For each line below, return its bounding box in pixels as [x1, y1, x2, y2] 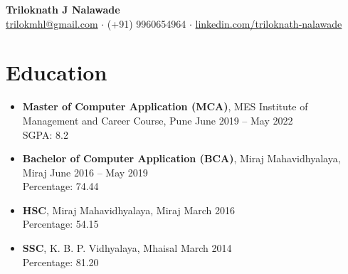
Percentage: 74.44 [22, 179, 99, 194]
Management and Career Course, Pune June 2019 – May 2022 [22, 112, 293, 127]
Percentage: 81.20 [22, 254, 99, 269]
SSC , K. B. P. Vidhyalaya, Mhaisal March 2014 [22, 241, 232, 255]
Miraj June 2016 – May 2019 [22, 164, 148, 179]
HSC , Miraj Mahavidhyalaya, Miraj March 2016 [22, 202, 235, 217]
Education [6, 58, 107, 87]
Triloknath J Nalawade [6, 2, 120, 16]
